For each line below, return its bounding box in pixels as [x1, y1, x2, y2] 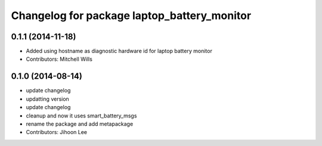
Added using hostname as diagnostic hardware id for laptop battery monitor [26, 48, 213, 55]
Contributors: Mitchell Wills [26, 55, 92, 63]
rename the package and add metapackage [26, 120, 134, 128]
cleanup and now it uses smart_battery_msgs [26, 112, 137, 119]
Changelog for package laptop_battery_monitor [11, 9, 252, 22]
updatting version [26, 95, 70, 102]
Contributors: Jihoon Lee [26, 129, 88, 136]
